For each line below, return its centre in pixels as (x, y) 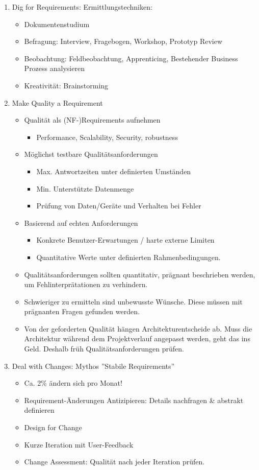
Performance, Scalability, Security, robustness (107, 137)
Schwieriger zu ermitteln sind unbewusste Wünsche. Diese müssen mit (133, 301)
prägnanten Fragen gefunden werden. (82, 311)
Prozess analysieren (54, 68)
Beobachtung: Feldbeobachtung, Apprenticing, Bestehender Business (131, 58)
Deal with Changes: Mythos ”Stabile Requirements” (93, 366)
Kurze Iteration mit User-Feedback (79, 444)
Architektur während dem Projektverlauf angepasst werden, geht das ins (137, 338)
